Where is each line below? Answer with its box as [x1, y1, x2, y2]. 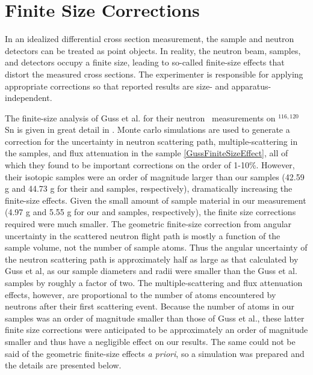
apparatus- [231, 79, 271, 92]
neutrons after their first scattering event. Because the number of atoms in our [5, 300, 295, 312]
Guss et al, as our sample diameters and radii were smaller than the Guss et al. [5, 264, 297, 277]
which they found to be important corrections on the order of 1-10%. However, [5, 159, 295, 171]
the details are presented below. [5, 359, 122, 371]
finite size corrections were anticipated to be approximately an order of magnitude [5, 323, 308, 336]
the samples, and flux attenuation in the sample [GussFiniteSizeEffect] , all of [5, 147, 288, 159]
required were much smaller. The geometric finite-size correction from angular [5, 218, 292, 230]
